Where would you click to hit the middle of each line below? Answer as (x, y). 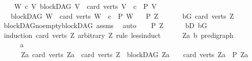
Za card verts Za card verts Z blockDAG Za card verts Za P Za (135, 54)
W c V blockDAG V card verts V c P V (85, 6)
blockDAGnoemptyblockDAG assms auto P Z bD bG (105, 25)
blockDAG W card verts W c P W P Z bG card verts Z (122, 15)
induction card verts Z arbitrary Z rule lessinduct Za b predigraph (119, 35)
